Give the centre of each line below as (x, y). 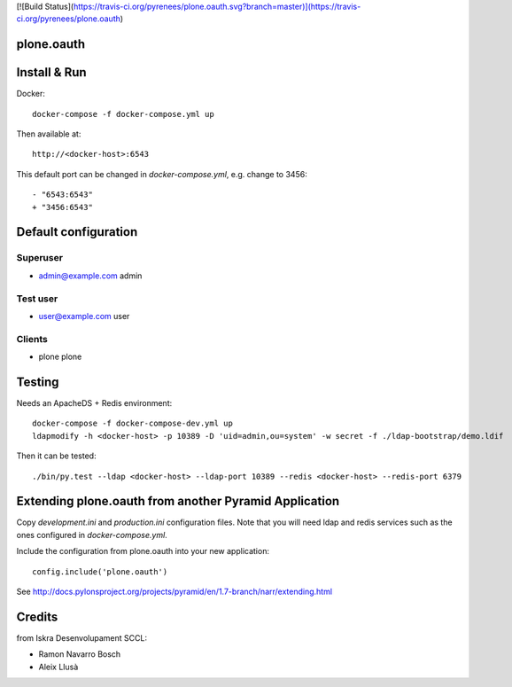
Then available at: (49, 134)
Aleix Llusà (58, 667)
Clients (32, 339)
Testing (38, 382)
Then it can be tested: (56, 456)
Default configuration (77, 232)
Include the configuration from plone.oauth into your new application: (143, 551)
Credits (37, 617)
